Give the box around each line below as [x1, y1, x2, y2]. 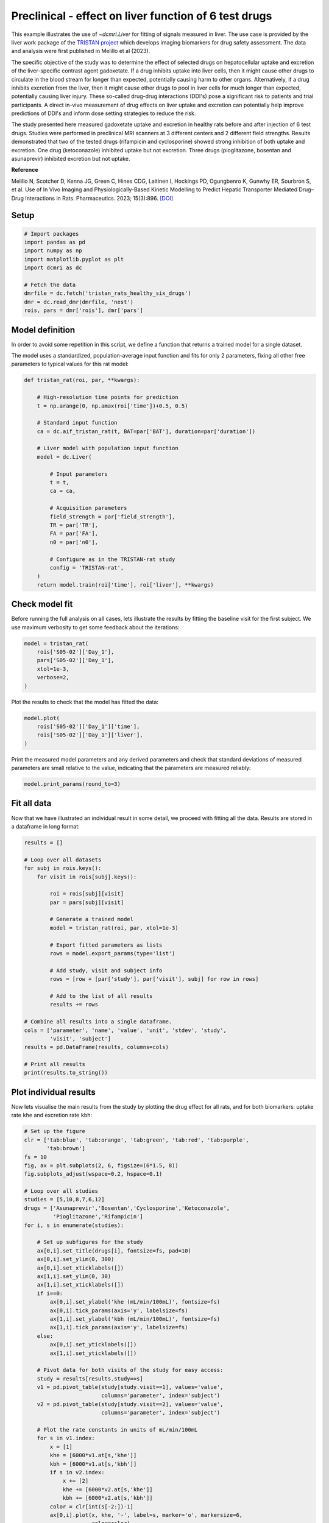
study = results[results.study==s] [37, 1375, 143, 1382]
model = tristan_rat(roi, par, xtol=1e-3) [49, 924, 179, 931]
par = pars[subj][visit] [49, 899, 124, 906]
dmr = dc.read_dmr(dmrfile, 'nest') [24, 299, 134, 305]
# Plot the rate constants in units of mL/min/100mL [37, 1426, 198, 1433]
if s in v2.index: [49, 1469, 105, 1475]
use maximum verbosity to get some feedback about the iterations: [11, 623, 180, 631]
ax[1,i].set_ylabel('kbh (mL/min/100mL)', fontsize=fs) [49, 1315, 221, 1322]
